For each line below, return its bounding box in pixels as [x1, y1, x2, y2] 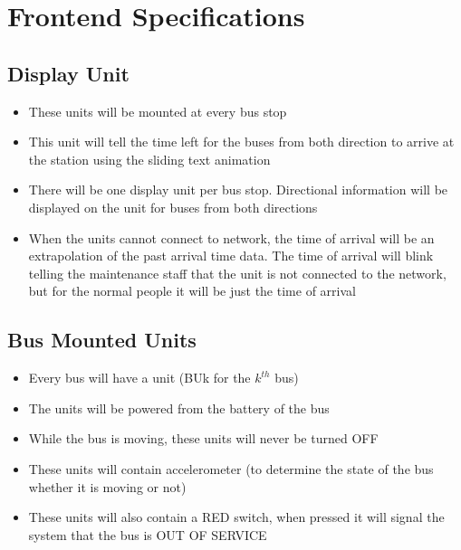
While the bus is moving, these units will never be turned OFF [28, 429, 379, 448]
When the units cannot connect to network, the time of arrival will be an [28, 228, 435, 247]
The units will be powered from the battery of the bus [28, 398, 330, 417]
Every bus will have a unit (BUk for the [28, 368, 251, 387]
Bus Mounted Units [7, 326, 197, 354]
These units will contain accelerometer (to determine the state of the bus [28, 459, 434, 478]
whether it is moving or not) [28, 477, 187, 496]
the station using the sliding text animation [28, 149, 271, 168]
